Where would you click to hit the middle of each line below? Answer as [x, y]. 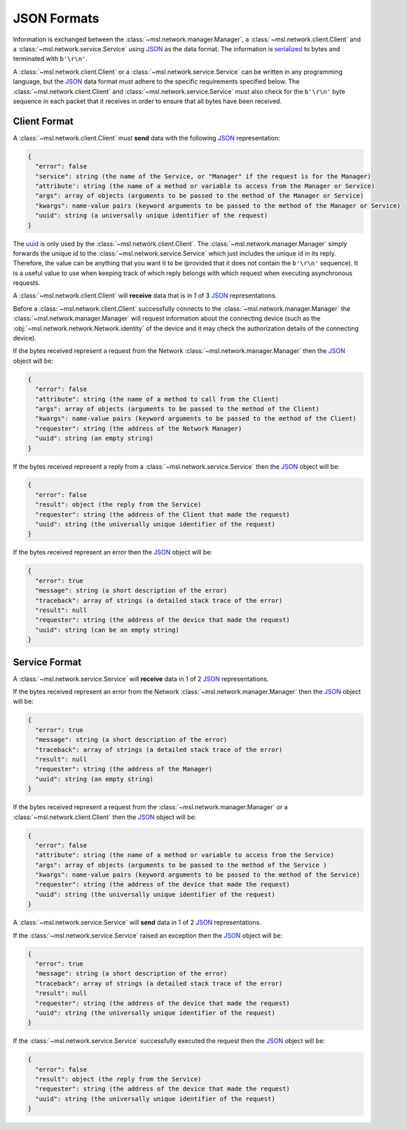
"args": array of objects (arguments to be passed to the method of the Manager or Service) [200, 196]
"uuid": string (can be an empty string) [108, 630]
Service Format [47, 662]
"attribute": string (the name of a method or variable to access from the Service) [185, 855]
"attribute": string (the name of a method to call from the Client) [157, 399]
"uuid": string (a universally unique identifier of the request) [152, 215]
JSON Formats [56, 18]
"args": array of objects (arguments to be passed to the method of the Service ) [181, 865]
